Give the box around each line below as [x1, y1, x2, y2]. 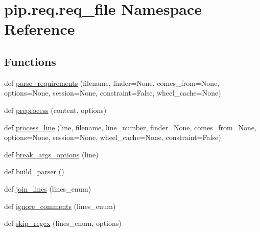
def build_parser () [4, 166, 64, 177]
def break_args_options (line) [4, 149, 99, 159]
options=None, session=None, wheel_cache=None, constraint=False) [4, 132, 221, 143]
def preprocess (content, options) [4, 104, 107, 115]
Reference [4, 18, 75, 39]
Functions [4, 53, 56, 69]
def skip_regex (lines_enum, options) [4, 218, 122, 228]
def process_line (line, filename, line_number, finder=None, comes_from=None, [4, 122, 256, 132]
